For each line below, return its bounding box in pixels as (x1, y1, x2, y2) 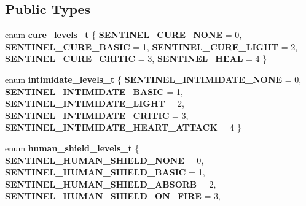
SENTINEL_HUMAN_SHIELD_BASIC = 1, (5, 166, 205, 178)
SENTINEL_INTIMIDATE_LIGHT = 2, (5, 97, 184, 110)
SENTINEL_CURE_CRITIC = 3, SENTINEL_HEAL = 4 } (5, 52, 267, 65)
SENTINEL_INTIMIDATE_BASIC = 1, (5, 85, 183, 97)
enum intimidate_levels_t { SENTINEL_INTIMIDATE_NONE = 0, (5, 72, 302, 85)
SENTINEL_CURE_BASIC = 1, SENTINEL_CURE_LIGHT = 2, (5, 40, 298, 53)
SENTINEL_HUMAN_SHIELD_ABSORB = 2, (5, 177, 216, 190)
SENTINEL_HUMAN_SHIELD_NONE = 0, (5, 153, 204, 166)
